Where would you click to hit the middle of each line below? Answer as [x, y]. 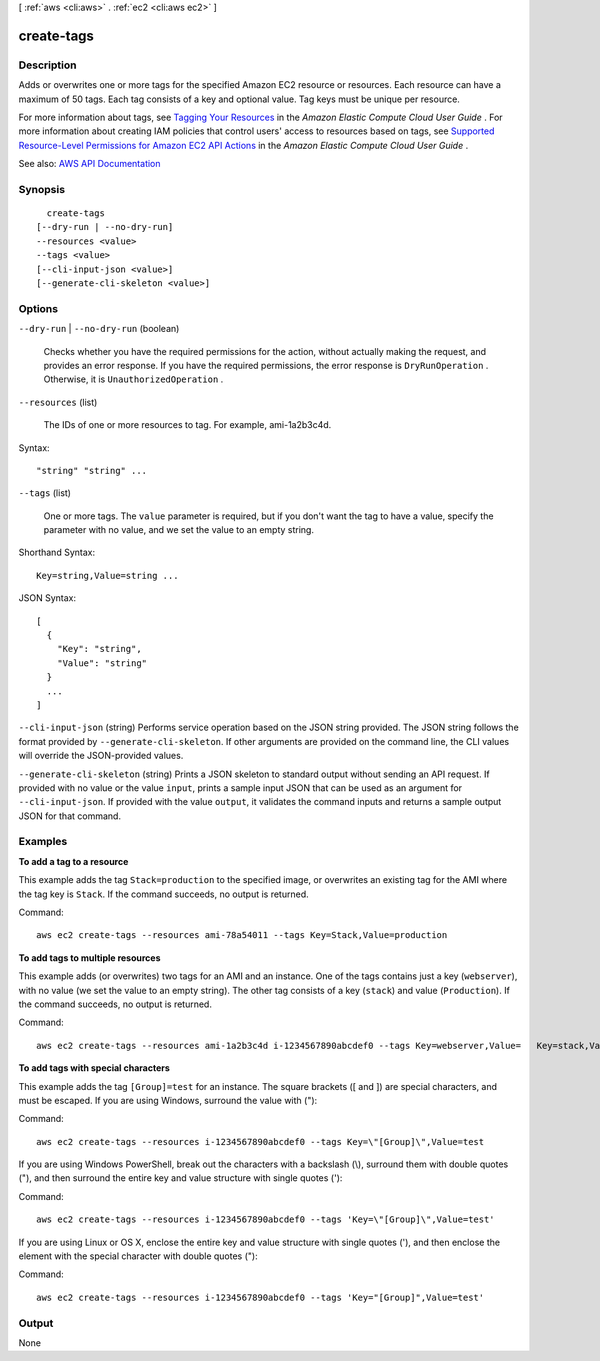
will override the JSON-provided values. [101, 756]
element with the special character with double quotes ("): [138, 1256]
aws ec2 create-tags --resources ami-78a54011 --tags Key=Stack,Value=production [242, 935]
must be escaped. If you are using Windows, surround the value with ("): [168, 1100]
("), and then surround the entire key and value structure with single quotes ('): [180, 1178]
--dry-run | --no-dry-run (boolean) [99, 329]
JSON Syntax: [47, 598]
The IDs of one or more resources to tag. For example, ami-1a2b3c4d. [187, 425]
